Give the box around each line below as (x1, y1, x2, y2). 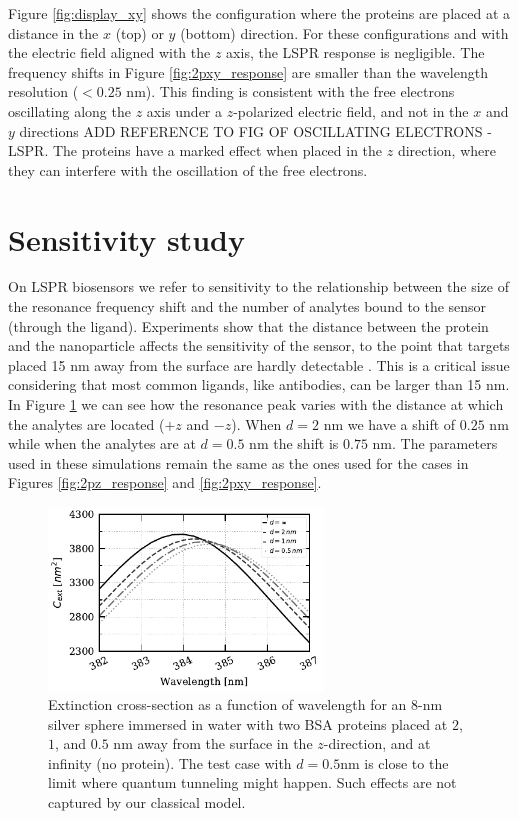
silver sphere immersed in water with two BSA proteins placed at (48, 713, 448, 734)
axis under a (146, 100, 222, 121)
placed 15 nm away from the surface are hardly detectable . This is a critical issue (8, 354, 510, 375)
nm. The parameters (372, 433, 498, 454)
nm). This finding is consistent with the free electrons (126, 81, 455, 102)
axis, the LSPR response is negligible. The (226, 42, 485, 63)
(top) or (115, 22, 164, 43)
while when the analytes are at (8, 433, 196, 454)
